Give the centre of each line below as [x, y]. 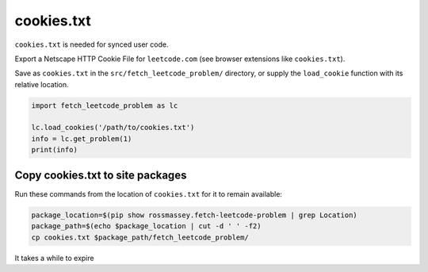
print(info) [55, 150]
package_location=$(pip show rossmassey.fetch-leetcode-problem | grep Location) [195, 215]
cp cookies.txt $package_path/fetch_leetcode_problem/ [140, 237]
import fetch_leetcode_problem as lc [105, 105]
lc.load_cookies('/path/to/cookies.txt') [113, 128]
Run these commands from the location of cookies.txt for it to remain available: [149, 193]
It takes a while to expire [54, 258]
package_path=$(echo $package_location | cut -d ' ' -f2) [146, 226]
